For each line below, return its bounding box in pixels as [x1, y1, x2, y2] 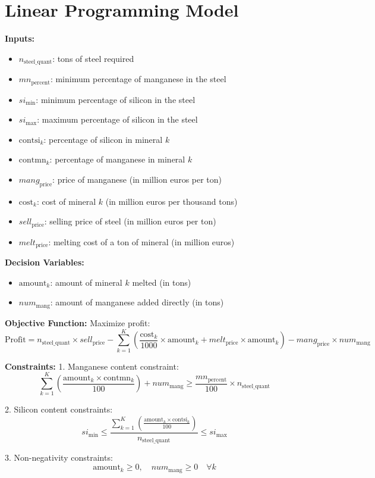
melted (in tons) [132, 276, 191, 288]
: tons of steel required [52, 52, 134, 64]
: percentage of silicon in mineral [43, 133, 163, 145]
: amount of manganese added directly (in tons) [50, 296, 224, 308]
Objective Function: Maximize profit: [5, 316, 150, 329]
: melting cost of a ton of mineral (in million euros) [48, 235, 235, 248]
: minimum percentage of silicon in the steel [36, 93, 196, 105]
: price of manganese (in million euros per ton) [52, 173, 222, 185]
